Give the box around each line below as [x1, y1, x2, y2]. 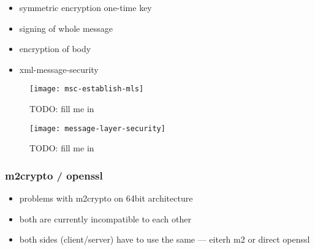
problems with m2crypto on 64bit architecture [19, 192, 193, 205]
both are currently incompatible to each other [19, 212, 191, 225]
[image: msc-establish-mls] [29, 85, 144, 94]
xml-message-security [19, 63, 99, 75]
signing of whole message [19, 21, 113, 34]
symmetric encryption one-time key [19, 1, 152, 13]
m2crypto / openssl [5, 167, 103, 183]
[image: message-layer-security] [29, 124, 165, 133]
